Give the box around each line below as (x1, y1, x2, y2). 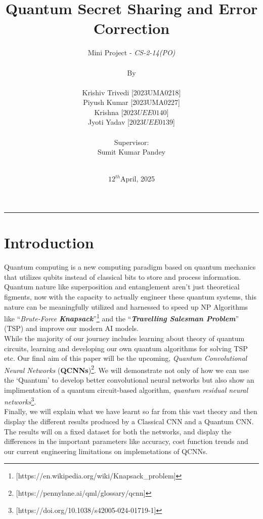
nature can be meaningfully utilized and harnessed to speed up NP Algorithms (4, 301, 248, 312)
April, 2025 (120, 173, 155, 184)
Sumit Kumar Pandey (97, 146, 166, 157)
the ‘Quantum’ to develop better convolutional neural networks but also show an (4, 375, 254, 385)
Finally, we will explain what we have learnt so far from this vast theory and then (4, 406, 257, 417)
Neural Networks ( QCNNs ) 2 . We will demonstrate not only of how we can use (4, 363, 249, 375)
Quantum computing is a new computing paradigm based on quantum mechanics (4, 262, 256, 272)
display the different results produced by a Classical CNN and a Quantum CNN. (4, 416, 254, 427)
